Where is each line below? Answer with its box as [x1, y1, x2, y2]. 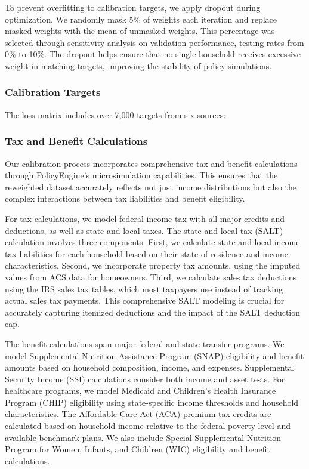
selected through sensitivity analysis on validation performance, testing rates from [5, 36, 304, 48]
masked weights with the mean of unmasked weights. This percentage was [5, 24, 275, 37]
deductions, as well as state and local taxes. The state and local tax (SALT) [5, 224, 283, 236]
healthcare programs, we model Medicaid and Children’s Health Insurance [5, 384, 276, 397]
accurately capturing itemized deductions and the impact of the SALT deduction [5, 306, 301, 318]
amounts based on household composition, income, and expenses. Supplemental [5, 361, 295, 374]
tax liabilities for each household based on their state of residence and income [5, 247, 288, 260]
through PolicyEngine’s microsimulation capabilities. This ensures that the [5, 169, 278, 181]
